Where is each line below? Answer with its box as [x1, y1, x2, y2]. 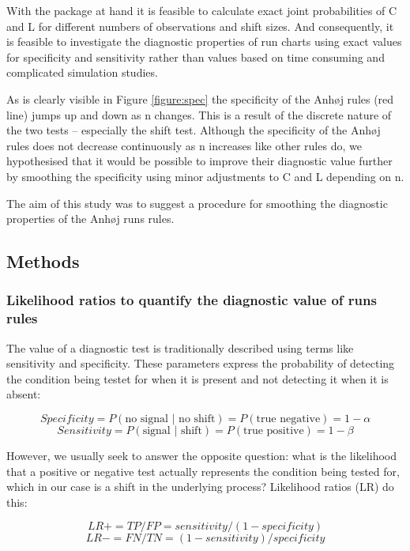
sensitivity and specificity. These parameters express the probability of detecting [6, 355, 395, 372]
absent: [6, 386, 41, 402]
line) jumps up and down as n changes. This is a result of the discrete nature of [6, 106, 392, 123]
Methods [6, 249, 80, 274]
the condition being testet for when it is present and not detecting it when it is [6, 370, 389, 387]
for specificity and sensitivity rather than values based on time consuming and [6, 48, 385, 65]
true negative [256, 413, 321, 425]
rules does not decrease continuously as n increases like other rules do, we [6, 137, 362, 153]
